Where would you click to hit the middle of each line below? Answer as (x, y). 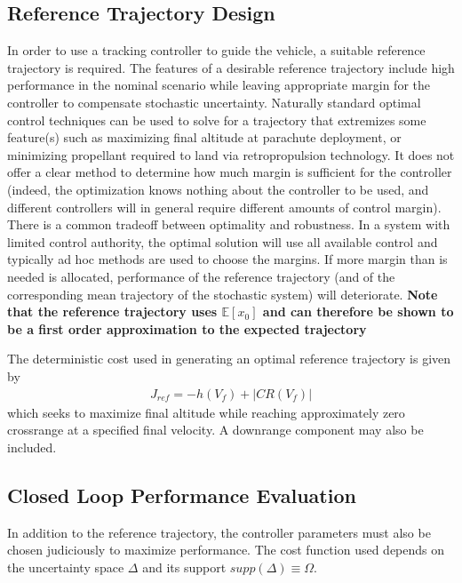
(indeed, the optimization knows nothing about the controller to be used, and (218, 189)
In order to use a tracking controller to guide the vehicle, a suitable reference (216, 50)
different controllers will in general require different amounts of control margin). (224, 207)
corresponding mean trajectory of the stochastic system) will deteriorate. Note (223, 294)
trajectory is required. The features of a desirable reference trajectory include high (231, 67)
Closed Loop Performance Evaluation (182, 495)
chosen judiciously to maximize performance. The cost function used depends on (226, 550)
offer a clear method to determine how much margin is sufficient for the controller (230, 172)
